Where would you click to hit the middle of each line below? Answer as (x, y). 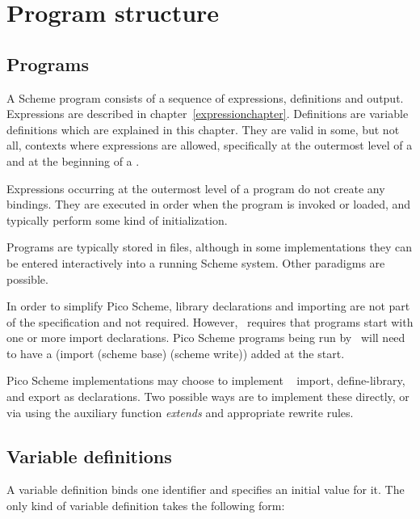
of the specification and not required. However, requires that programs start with (210, 321)
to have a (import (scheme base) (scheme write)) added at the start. (176, 353)
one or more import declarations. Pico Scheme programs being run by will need (206, 338)
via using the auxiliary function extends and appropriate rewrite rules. (180, 412)
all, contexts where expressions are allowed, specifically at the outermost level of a (210, 145)
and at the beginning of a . (73, 160)
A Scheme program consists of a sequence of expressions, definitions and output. (205, 97)
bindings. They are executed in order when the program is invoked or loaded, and (209, 204)
